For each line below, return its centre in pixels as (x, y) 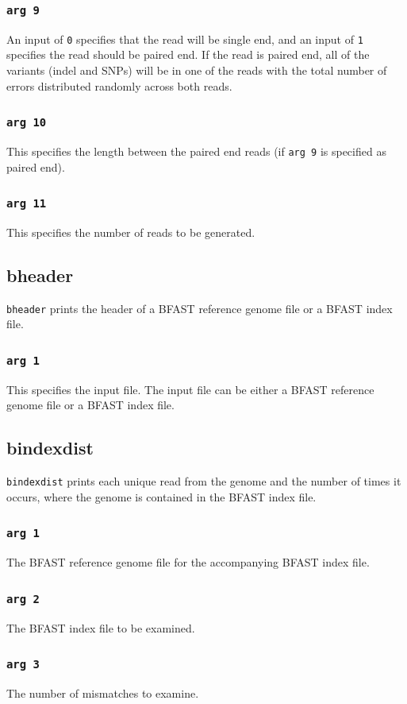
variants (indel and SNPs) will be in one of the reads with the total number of (197, 70)
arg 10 (27, 123)
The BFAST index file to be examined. (101, 627)
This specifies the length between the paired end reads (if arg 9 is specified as (196, 151)
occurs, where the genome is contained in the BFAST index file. (161, 496)
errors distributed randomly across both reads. (119, 85)
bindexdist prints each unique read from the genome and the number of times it (204, 481)
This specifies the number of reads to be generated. (131, 232)
